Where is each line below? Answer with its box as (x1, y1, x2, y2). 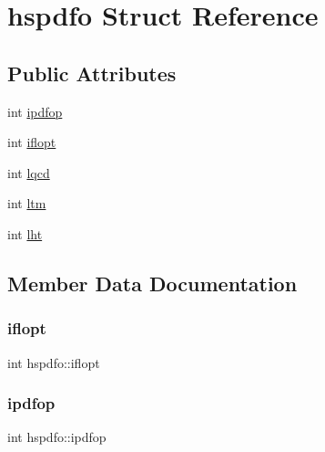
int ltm (7, 194, 46, 213)
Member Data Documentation (7, 268, 298, 297)
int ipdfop (7, 101, 63, 121)
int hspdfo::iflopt (7, 352, 100, 372)
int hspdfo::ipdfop (7, 427, 107, 447)
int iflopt (7, 132, 56, 152)
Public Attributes (7, 58, 177, 87)
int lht (7, 224, 43, 243)
